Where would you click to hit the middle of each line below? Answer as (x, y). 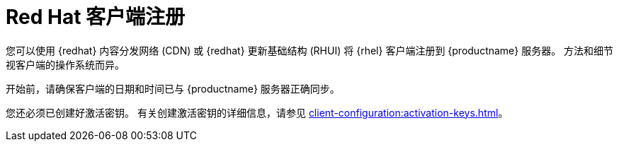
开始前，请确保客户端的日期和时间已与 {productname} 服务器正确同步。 (173, 88)
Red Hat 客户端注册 (96, 17)
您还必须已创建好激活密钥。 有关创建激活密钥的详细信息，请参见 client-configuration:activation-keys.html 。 (257, 112)
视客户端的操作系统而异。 (65, 64)
